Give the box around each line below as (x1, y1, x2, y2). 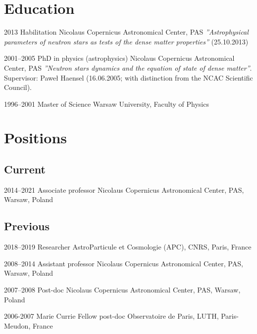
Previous (4, 218, 50, 234)
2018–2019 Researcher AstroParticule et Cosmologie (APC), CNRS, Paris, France (4, 242, 252, 252)
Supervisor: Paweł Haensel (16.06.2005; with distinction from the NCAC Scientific (4, 72, 253, 83)
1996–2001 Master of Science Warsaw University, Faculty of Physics (4, 98, 209, 109)
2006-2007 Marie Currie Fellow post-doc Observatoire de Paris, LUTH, (4, 311, 219, 321)
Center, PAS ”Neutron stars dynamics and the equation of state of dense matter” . (4, 62, 252, 73)
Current (4, 162, 46, 177)
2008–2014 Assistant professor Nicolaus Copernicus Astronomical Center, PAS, (4, 258, 243, 268)
